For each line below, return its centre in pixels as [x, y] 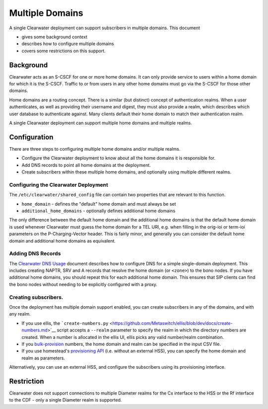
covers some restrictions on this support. [64, 51]
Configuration [31, 137]
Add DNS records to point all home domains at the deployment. [86, 165]
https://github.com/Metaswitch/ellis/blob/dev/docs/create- [172, 323]
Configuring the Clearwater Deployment [59, 185]
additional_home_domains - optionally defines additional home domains [99, 211]
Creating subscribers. [36, 297]
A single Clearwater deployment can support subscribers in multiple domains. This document [105, 28]
